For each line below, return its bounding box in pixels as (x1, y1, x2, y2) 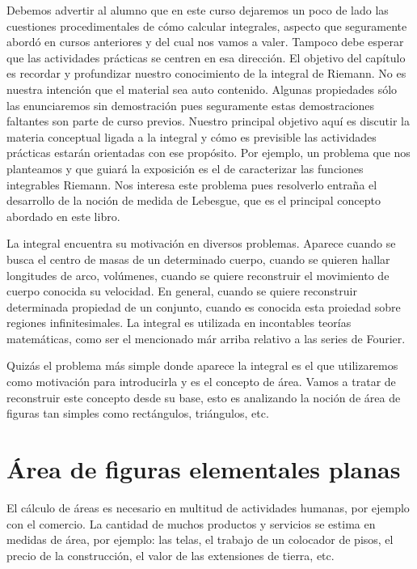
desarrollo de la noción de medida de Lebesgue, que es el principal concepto (6, 192, 381, 209)
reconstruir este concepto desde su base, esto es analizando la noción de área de (6, 389, 401, 406)
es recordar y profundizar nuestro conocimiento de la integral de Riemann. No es (6, 65, 406, 82)
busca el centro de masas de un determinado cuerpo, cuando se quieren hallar (6, 250, 390, 267)
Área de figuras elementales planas (6, 452, 401, 486)
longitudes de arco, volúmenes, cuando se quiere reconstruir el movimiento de (6, 266, 390, 283)
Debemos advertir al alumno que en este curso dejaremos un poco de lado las (6, 2, 389, 18)
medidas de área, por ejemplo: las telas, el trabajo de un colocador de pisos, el (6, 531, 394, 548)
